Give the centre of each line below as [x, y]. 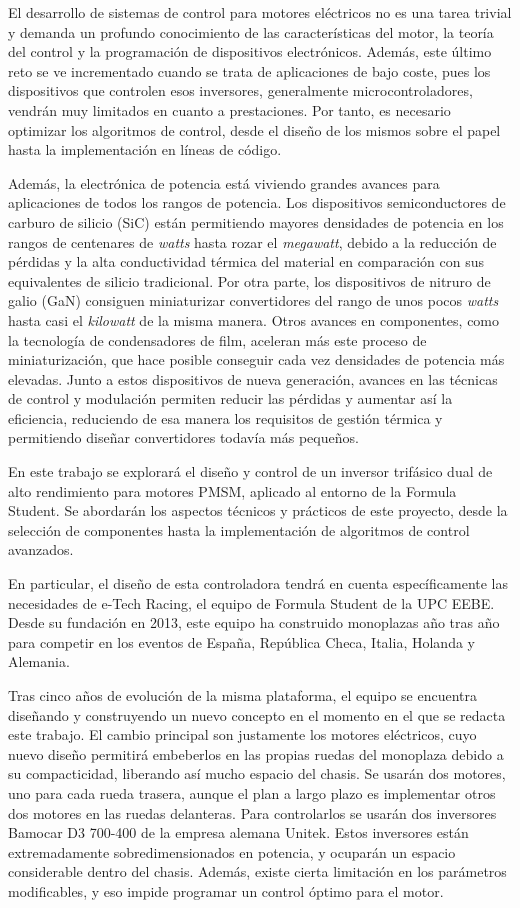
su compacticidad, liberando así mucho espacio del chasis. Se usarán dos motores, [257, 773]
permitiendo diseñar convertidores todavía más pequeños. [183, 437]
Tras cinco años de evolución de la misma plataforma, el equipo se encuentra [242, 695]
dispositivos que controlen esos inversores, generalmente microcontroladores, [240, 90]
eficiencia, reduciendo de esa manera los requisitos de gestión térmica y [225, 417]
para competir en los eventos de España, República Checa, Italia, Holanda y [241, 641]
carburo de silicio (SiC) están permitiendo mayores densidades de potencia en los [256, 221]
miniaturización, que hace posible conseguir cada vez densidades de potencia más [256, 359]
